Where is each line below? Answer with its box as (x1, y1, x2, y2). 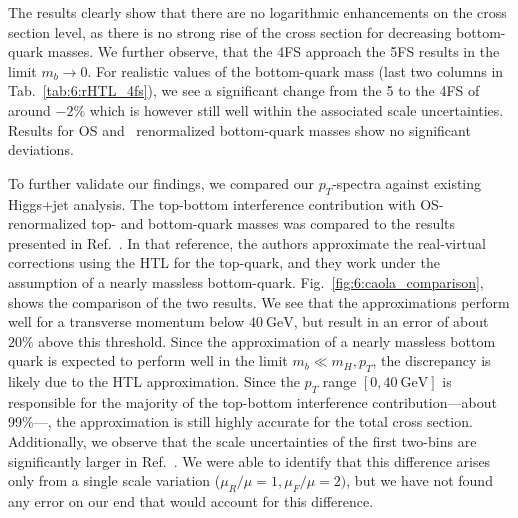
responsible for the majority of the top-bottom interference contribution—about (8, 391, 497, 412)
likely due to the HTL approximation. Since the (8, 371, 300, 392)
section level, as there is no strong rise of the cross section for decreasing (8, 21, 452, 42)
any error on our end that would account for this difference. (8, 491, 374, 512)
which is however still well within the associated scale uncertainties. (89, 99, 504, 120)
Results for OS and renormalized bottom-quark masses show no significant (8, 119, 471, 140)
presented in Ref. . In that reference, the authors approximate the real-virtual (8, 232, 486, 253)
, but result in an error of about (293, 311, 489, 332)
